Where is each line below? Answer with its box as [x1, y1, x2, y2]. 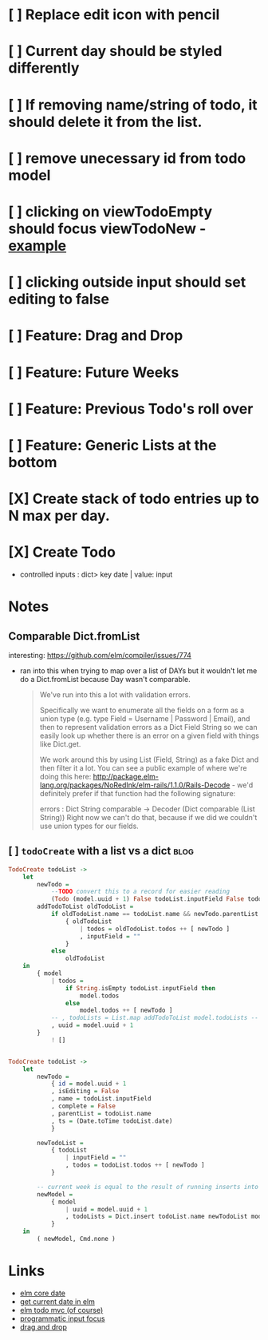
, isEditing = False [50, 1088, 120, 1096]
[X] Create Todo [8, 543, 116, 561]
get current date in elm [19, 1296, 96, 1306]
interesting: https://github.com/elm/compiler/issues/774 [8, 651, 191, 660]
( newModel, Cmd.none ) [37, 1235, 116, 1243]
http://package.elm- [93, 772, 160, 781]
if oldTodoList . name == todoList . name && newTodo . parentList [50, 910, 259, 918]
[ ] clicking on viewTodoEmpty [8, 202, 213, 220]
